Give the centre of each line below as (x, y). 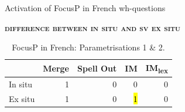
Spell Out (97, 68)
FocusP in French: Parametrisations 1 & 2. (88, 47)
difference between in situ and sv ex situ (92, 27)
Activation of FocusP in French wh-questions (85, 8)
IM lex (157, 68)
